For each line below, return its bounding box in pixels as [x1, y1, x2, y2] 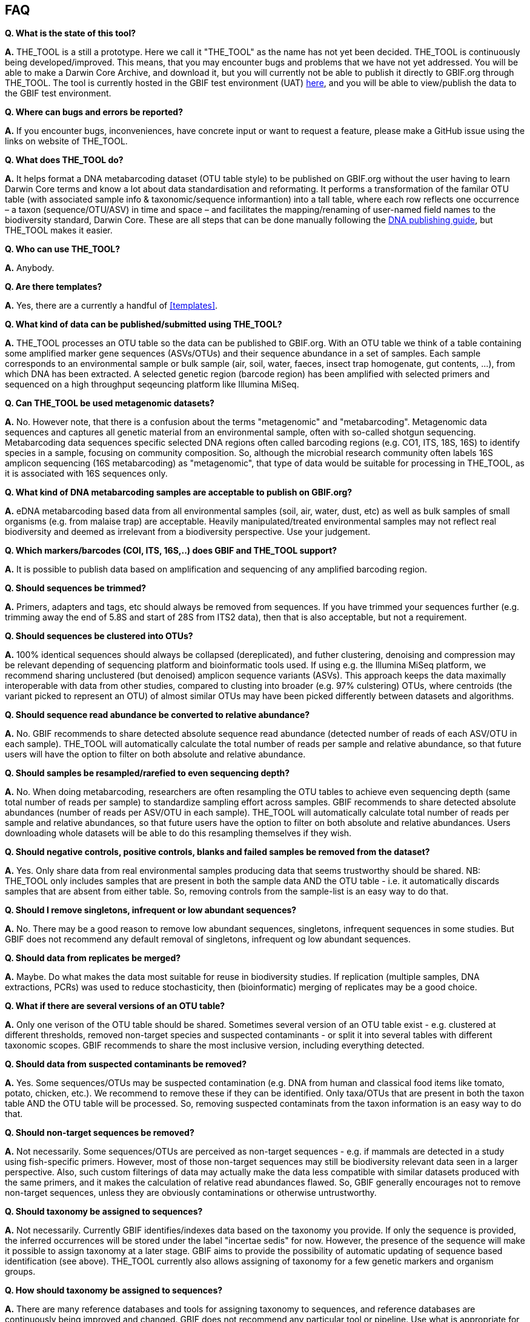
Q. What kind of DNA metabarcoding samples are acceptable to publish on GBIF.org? [5, 487, 353, 498]
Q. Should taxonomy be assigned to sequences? [5, 1206, 203, 1217]
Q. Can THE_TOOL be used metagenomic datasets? [5, 398, 214, 409]
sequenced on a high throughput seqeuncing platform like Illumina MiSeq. [5, 379, 299, 390]
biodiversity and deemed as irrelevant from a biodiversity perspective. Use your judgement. [5, 526, 371, 537]
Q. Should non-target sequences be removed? [5, 1127, 194, 1138]
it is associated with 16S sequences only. [5, 468, 168, 479]
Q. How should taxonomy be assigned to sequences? [5, 1285, 223, 1296]
